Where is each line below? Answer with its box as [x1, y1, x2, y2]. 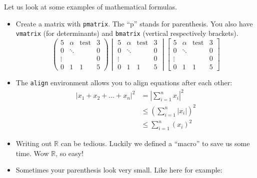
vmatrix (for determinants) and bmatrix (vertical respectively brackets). [15, 28, 238, 38]
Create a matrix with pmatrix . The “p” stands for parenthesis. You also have [15, 18, 253, 28]
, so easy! [55, 148, 83, 158]
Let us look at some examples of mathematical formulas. [4, 1, 177, 11]
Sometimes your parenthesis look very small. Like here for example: [15, 165, 222, 175]
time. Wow [15, 148, 49, 158]
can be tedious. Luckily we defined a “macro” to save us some [60, 138, 250, 149]
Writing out [15, 138, 52, 149]
